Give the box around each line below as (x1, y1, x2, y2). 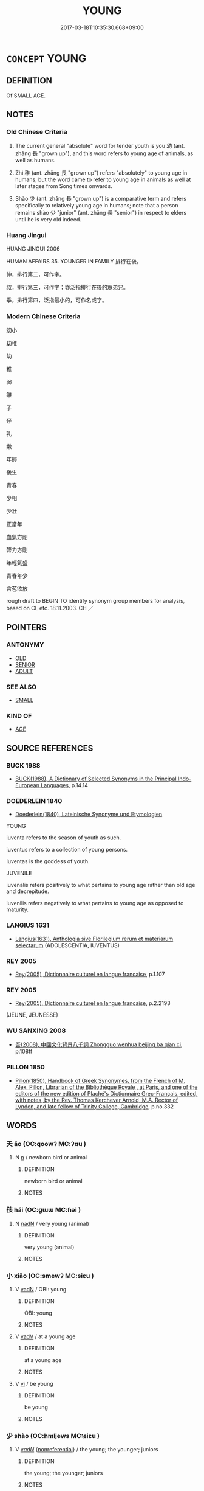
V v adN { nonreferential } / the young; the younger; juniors (15, 1446, 158, 1453)
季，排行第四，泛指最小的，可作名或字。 (6, 296, 107, 304)
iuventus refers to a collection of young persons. (6, 846, 128, 853)
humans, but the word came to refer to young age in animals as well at (15, 176, 191, 183)
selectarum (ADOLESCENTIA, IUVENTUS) (15, 941, 120, 949)
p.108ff (15, 1048, 33, 1055)
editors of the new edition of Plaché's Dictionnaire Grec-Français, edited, (15, 1090, 198, 1097)
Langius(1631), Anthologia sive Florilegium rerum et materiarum (15, 935, 174, 942)
